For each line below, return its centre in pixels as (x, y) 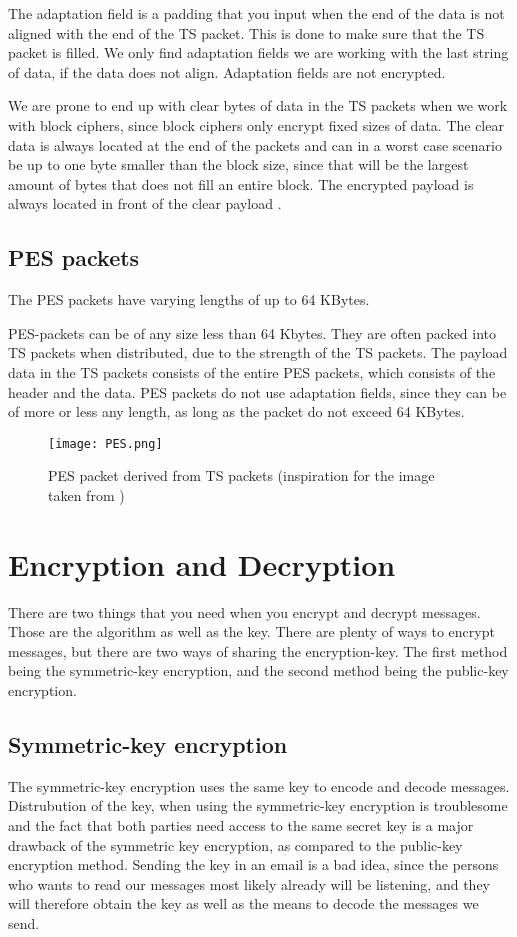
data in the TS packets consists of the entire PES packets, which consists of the (252, 371)
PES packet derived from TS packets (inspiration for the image (241, 475)
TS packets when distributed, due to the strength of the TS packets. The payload (258, 352)
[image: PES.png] (105, 443)
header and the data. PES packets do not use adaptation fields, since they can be (257, 391)
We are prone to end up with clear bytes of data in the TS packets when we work (258, 105)
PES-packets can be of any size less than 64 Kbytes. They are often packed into (252, 332)
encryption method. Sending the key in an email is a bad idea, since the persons (253, 864)
